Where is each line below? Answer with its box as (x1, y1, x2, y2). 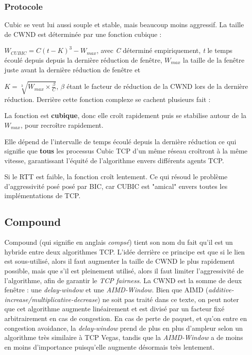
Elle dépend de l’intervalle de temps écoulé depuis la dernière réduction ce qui (4, 136, 236, 146)
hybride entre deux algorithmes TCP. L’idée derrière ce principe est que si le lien (4, 246, 245, 256)
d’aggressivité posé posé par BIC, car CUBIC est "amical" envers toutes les (4, 181, 228, 191)
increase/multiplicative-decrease (4, 294, 98, 304)
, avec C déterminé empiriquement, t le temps (96, 45, 233, 55)
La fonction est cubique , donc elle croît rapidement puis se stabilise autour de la (4, 110, 247, 120)
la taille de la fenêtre (183, 55, 245, 65)
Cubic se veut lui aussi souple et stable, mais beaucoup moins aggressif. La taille (4, 19, 244, 30)
